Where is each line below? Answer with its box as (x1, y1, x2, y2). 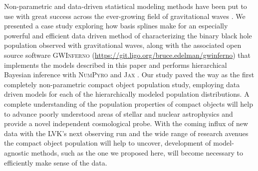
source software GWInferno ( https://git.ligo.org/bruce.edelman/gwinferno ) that (4, 49, 251, 60)
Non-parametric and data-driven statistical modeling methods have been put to (4, 1, 247, 11)
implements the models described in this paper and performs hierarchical (4, 59, 227, 70)
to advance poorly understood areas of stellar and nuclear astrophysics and (4, 108, 233, 119)
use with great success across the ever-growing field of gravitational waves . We (4, 10, 246, 21)
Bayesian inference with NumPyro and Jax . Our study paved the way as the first (4, 69, 255, 80)
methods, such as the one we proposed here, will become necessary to (31, 147, 243, 158)
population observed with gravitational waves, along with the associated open (4, 40, 242, 50)
